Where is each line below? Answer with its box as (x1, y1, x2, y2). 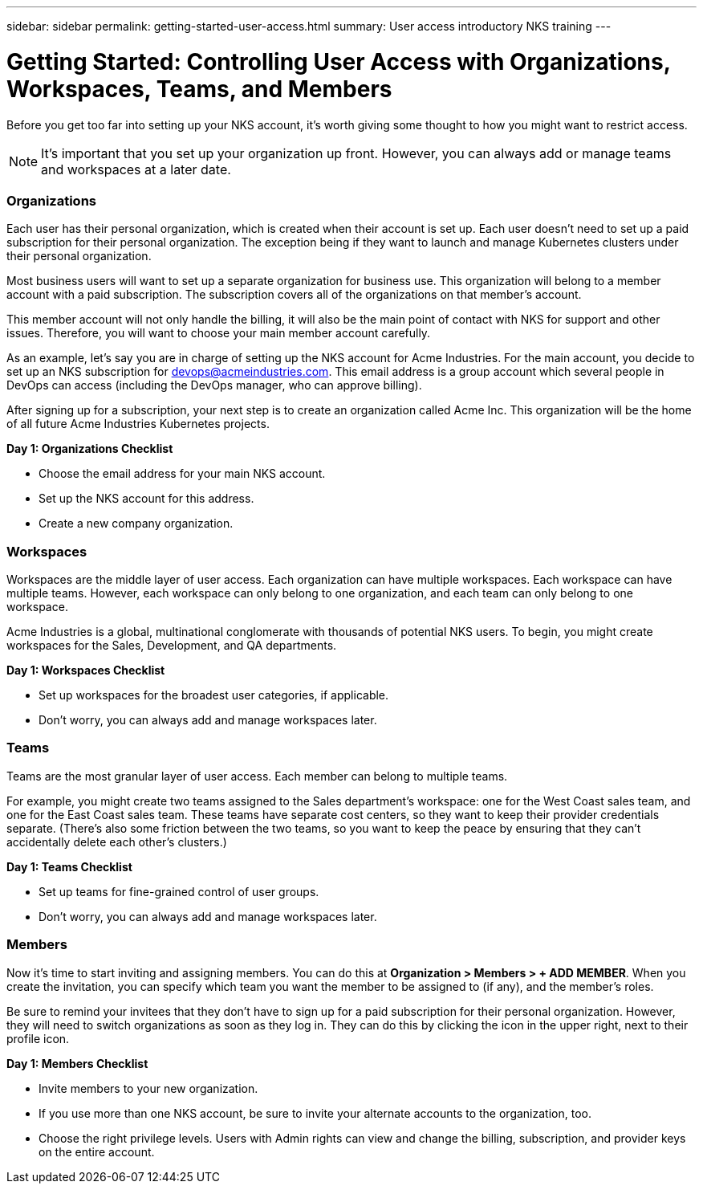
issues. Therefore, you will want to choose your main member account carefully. (6, 326, 431, 340)
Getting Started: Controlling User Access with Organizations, (6, 47, 671, 75)
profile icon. (6, 1031, 70, 1045)
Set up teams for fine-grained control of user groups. (39, 884, 319, 899)
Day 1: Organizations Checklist (6, 442, 173, 456)
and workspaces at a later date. (41, 161, 231, 177)
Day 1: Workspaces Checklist (6, 663, 165, 677)
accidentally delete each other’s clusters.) (6, 834, 227, 849)
